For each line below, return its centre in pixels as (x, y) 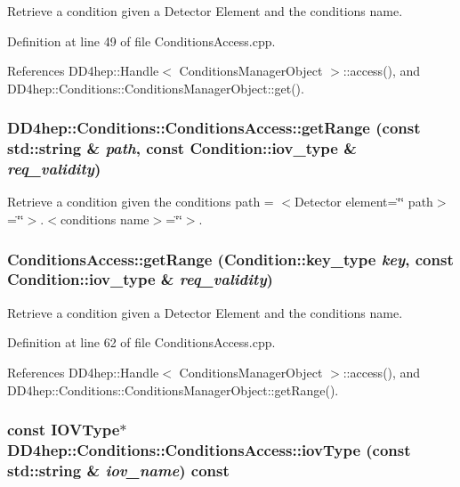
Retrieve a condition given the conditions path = (141, 202)
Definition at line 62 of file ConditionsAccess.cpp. (141, 342)
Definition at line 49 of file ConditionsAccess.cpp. (141, 41)
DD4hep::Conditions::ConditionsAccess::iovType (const (209, 449)
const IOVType (64, 430)
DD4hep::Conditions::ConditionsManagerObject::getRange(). (173, 390)
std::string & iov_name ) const (118, 470)
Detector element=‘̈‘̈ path (364, 202)
